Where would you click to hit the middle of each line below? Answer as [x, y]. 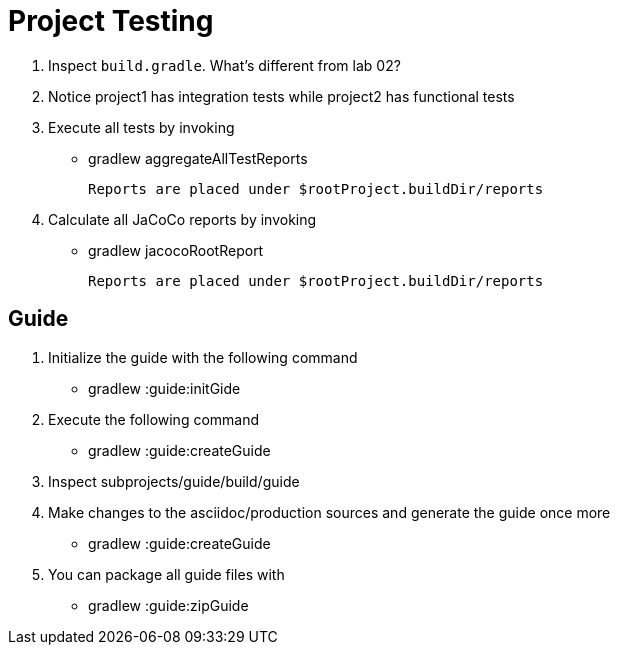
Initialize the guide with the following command [203, 357]
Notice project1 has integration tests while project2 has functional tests [281, 96]
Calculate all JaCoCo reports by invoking [182, 219]
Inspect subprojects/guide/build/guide [174, 481]
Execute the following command [154, 419]
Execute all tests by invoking [141, 127]
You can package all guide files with [166, 574]
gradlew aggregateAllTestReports [198, 158]
